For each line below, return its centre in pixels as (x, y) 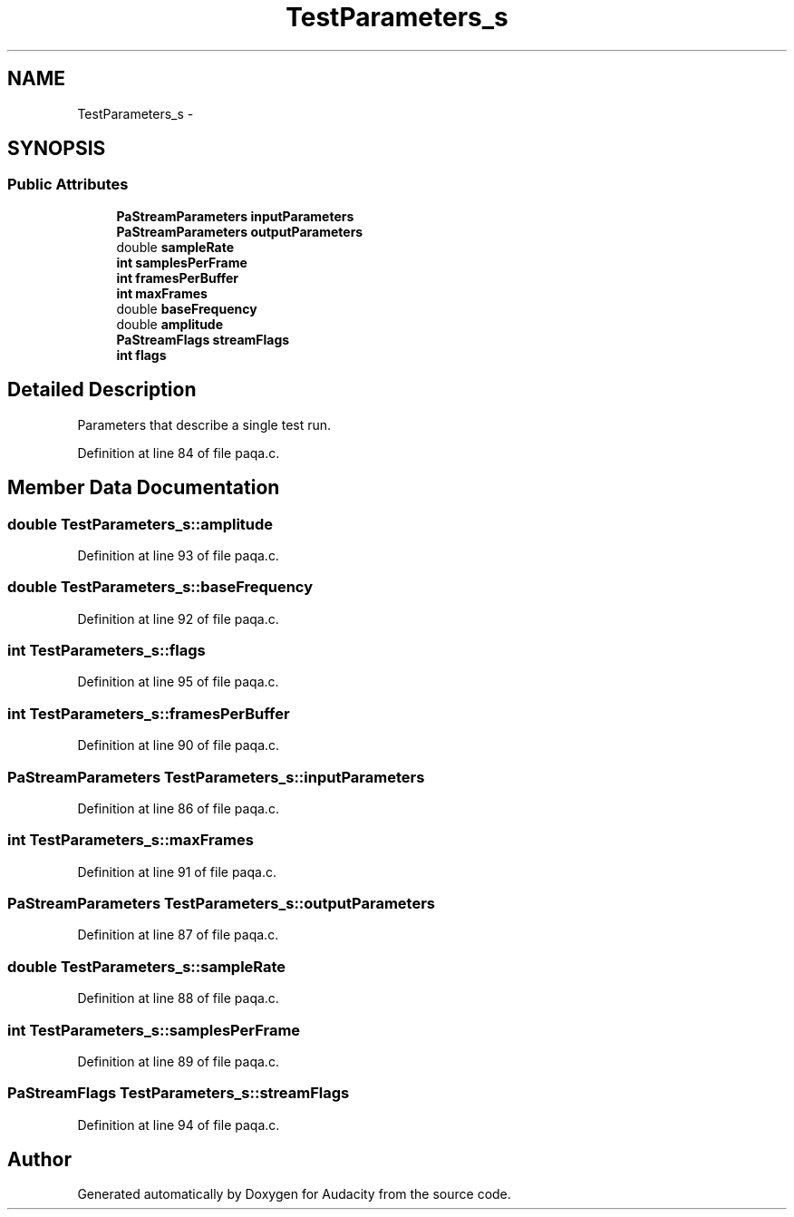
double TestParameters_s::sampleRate (147, 966)
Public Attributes (68, 185)
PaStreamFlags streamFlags (203, 339)
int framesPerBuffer (178, 277)
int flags (141, 355)
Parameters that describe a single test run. (204, 424)
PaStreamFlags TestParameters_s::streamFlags (179, 1093)
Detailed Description (102, 390)
